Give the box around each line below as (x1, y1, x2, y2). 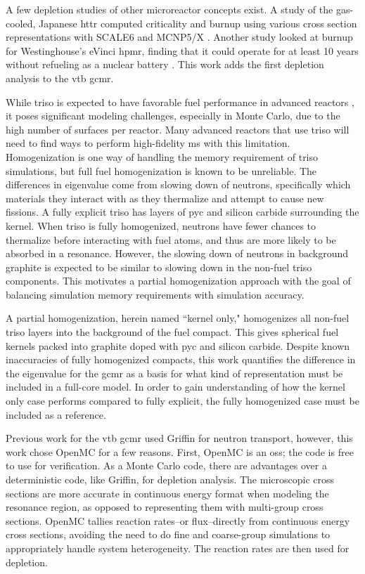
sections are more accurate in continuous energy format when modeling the (6, 485, 329, 500)
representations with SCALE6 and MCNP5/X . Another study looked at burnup (6, 30, 353, 44)
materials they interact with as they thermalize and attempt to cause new (6, 190, 324, 205)
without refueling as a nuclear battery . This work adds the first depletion (6, 57, 324, 72)
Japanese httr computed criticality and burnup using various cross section (39, 15, 357, 30)
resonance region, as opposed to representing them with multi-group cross (6, 500, 324, 514)
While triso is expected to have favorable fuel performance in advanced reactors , (6, 94, 354, 109)
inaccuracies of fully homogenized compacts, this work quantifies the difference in (6, 352, 356, 367)
